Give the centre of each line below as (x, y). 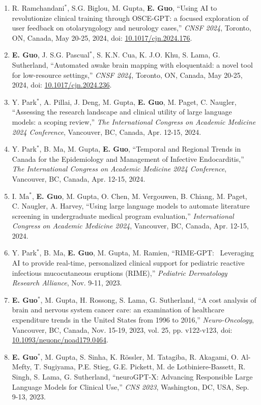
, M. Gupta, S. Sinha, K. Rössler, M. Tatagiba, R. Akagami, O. (139, 356)
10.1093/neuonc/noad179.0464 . (60, 340)
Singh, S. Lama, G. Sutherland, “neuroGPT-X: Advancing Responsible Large (132, 377)
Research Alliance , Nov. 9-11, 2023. (67, 283)
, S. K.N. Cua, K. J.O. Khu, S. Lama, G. (156, 55)
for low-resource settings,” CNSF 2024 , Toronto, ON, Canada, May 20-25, (127, 75)
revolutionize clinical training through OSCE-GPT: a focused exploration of (130, 18)
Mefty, (22, 367)
